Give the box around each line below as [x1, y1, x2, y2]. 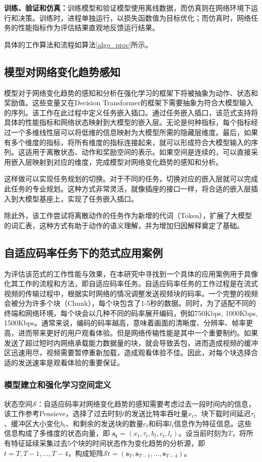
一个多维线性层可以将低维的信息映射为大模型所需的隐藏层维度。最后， [11, 126, 244, 137]
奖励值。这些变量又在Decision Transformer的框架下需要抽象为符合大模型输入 [4, 97, 253, 108]
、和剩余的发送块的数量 [65, 418, 144, 428]
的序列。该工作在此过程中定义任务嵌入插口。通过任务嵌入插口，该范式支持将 [4, 107, 258, 117]
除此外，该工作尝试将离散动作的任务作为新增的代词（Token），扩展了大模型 [4, 210, 252, 221]
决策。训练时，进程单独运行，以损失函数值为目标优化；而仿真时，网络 [18, 12, 251, 23]
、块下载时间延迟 [194, 408, 251, 419]
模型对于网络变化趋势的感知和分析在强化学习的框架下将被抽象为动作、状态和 [4, 87, 258, 98]
